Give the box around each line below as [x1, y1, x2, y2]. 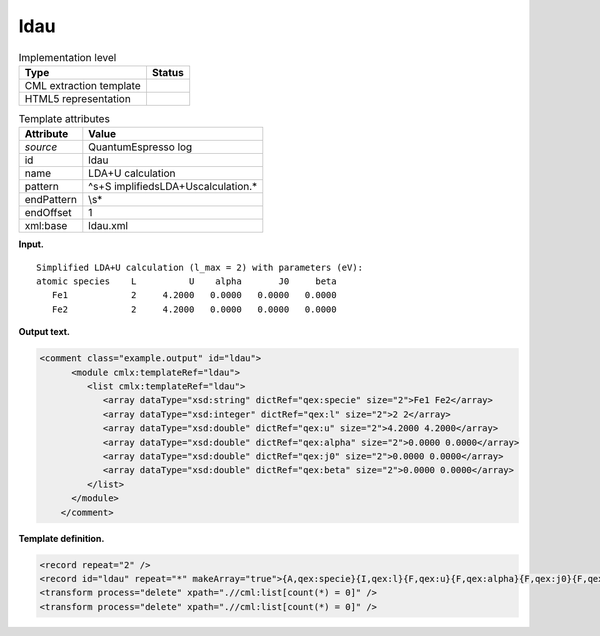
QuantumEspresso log [88, 140, 193, 154]
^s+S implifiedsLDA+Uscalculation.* [88, 180, 258, 194]
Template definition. [18, 532, 105, 544]
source [24, 140, 58, 154]
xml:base [24, 219, 68, 233]
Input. [18, 238, 44, 250]
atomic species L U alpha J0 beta [36, 276, 337, 287]
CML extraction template [24, 78, 141, 92]
